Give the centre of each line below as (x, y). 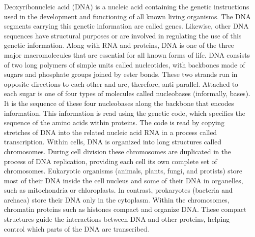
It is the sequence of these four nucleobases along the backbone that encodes (119, 103)
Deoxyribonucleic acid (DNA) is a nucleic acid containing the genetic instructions (127, 6)
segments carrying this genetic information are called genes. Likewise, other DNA (126, 26)
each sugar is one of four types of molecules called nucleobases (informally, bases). (127, 93)
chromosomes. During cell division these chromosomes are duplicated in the (117, 151)
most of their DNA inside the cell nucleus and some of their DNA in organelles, (124, 180)
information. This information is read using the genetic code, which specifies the (125, 113)
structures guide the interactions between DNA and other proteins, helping (117, 219)
